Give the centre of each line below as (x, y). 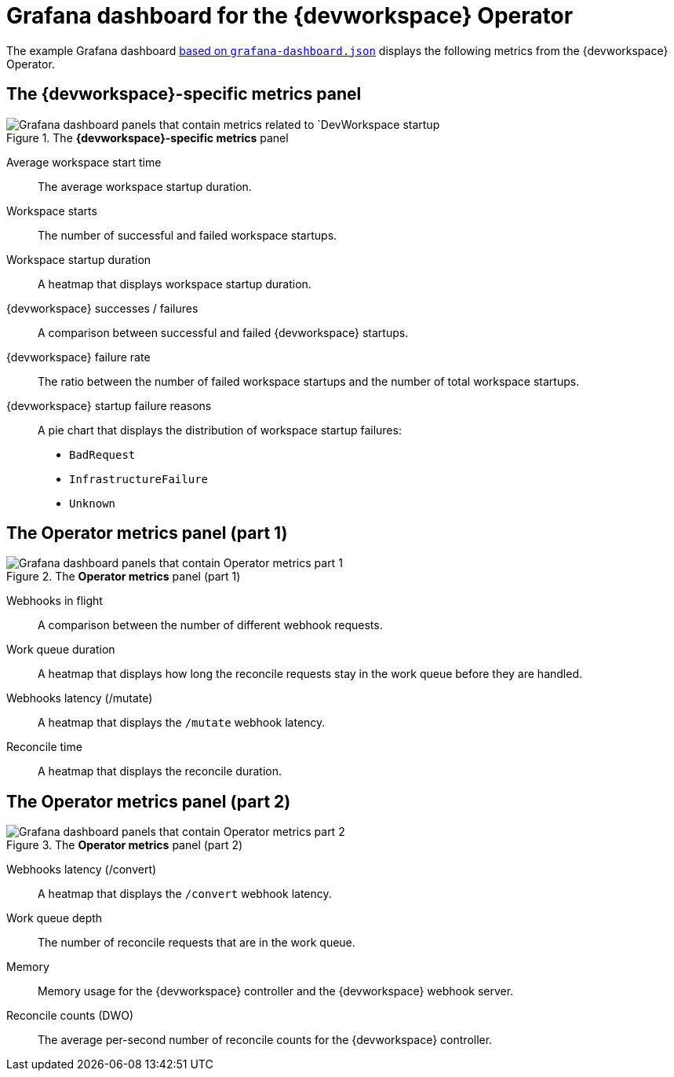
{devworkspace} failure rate (78, 357)
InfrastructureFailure (139, 479)
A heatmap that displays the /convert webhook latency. (185, 894)
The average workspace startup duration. (145, 186)
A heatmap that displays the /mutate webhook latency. (182, 723)
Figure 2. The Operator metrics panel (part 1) (124, 577)
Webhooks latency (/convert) (82, 870)
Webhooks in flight (55, 601)
